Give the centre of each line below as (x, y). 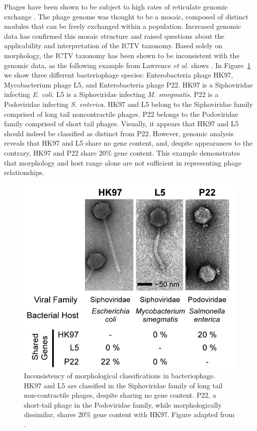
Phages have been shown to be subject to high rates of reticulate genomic (116, 6)
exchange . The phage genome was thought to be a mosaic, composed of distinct (126, 16)
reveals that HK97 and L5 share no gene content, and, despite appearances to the (128, 143)
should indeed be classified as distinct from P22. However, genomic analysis (119, 133)
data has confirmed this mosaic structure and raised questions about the (114, 36)
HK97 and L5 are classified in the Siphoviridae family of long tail (123, 385)
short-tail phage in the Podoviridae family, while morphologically (123, 404)
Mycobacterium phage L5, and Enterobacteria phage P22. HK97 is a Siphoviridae (128, 84)
